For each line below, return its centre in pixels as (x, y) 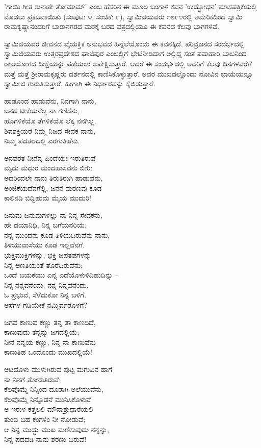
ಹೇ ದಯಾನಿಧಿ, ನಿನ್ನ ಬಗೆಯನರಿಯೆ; (46, 225)
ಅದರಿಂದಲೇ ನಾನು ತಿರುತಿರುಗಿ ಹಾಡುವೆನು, (54, 177)
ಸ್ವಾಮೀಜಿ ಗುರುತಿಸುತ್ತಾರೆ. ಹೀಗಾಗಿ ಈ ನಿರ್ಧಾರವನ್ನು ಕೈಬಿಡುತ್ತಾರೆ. (80, 83)
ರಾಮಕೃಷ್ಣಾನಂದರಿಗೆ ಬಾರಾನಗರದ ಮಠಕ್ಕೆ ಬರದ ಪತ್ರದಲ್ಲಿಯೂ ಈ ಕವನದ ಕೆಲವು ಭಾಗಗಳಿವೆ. (112, 26)
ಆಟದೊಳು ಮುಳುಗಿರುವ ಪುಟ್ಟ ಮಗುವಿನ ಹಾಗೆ (58, 369)
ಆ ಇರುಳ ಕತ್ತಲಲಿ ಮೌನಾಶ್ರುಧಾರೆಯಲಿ (49, 409)
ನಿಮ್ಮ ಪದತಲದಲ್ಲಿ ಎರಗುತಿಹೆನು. (42, 141)
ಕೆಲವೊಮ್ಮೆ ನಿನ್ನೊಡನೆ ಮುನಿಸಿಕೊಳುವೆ (48, 399)
